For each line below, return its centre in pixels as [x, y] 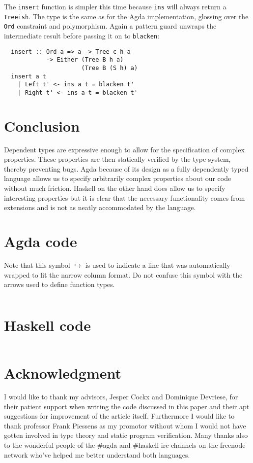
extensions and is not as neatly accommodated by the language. [100, 207]
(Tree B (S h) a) [110, 68]
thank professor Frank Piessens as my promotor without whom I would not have [125, 425]
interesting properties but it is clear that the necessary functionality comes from [125, 197]
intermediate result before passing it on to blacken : [82, 35]
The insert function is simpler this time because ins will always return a [115, 6]
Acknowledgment [63, 373]
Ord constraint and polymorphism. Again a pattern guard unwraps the [110, 26]
